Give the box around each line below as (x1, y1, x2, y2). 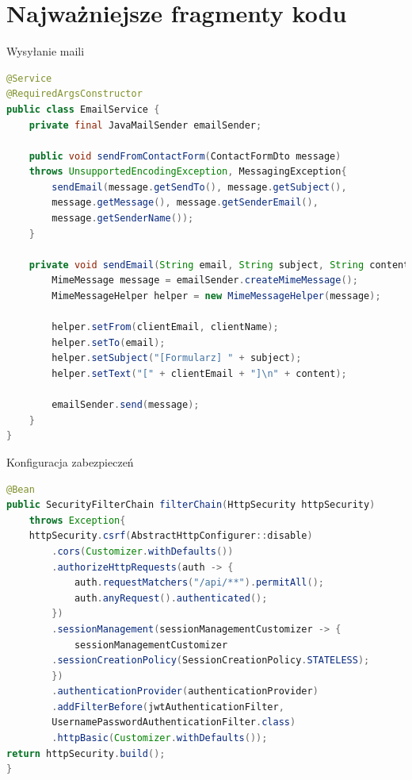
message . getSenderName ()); (51, 213, 194, 225)
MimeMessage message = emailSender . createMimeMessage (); (51, 275, 358, 286)
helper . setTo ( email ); (51, 336, 166, 348)
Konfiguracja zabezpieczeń (6, 453, 134, 470)
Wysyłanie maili (6, 43, 85, 60)
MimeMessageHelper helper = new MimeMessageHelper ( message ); (51, 290, 381, 302)
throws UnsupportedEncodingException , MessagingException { (29, 166, 347, 178)
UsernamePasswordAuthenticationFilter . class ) (51, 717, 296, 728)
